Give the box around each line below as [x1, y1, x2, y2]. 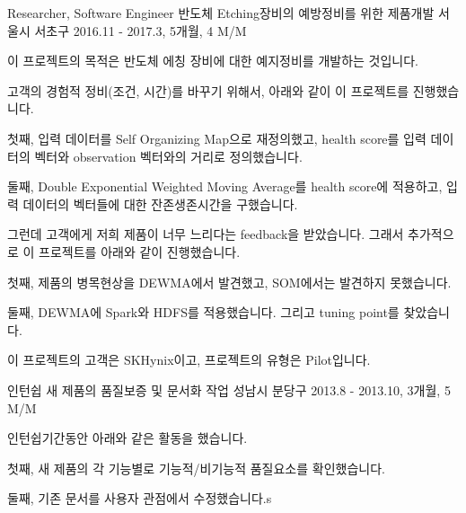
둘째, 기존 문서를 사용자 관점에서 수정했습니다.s [7, 489, 272, 508]
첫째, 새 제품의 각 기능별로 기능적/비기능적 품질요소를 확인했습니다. [7, 458, 385, 477]
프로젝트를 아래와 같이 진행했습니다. [39, 242, 241, 261]
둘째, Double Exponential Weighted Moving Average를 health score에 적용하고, [7, 177, 443, 196]
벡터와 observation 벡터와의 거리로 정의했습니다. [34, 146, 303, 165]
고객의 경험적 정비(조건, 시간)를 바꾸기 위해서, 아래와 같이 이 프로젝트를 [7, 81, 409, 100]
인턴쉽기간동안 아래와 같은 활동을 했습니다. [7, 429, 248, 447]
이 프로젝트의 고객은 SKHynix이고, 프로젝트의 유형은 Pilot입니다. [7, 350, 371, 369]
